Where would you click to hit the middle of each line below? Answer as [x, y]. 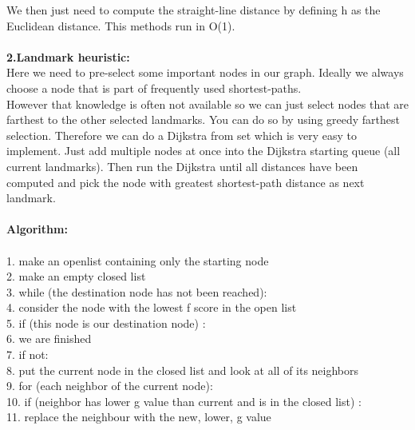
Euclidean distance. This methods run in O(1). [121, 25]
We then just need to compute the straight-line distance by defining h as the [194, 10]
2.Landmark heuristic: [68, 56]
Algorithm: [37, 229]
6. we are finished [49, 338]
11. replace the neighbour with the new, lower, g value [139, 417]
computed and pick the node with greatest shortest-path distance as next [186, 182]
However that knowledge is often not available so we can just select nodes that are [207, 104]
